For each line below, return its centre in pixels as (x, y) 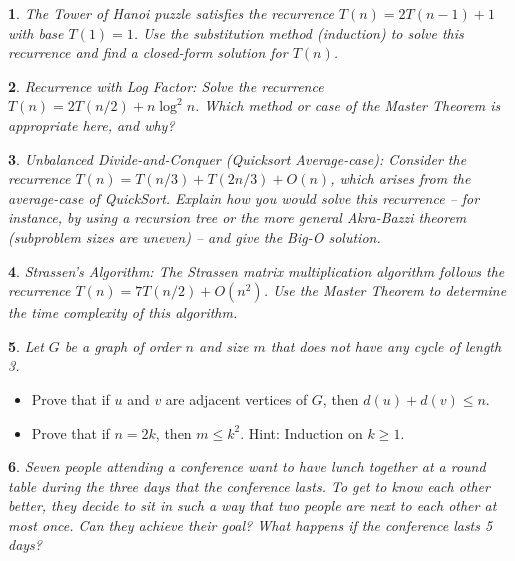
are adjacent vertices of (236, 398)
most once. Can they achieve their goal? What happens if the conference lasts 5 (250, 524)
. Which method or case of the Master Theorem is (348, 105)
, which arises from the (400, 178)
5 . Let (26, 345)
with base (36, 32)
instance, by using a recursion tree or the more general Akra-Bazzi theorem (237, 217)
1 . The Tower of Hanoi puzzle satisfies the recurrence (171, 13)
